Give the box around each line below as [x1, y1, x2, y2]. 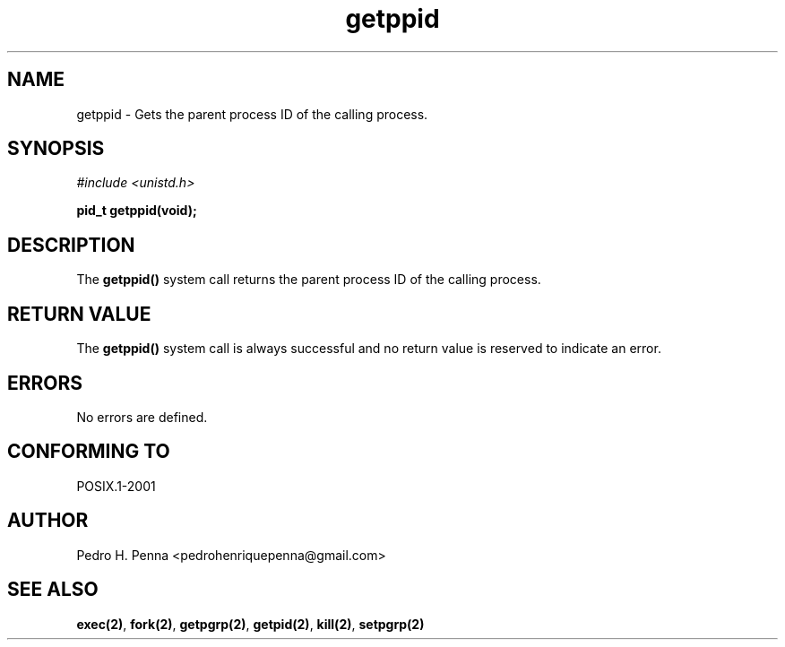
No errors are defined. [76, 409, 208, 425]
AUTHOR [7, 509, 89, 532]
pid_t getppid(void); [76, 203, 197, 219]
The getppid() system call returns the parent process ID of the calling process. [76, 272, 541, 288]
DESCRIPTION [7, 233, 135, 256]
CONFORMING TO [7, 440, 170, 463]
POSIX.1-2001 [76, 478, 156, 494]
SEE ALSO [7, 578, 99, 601]
